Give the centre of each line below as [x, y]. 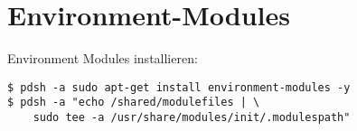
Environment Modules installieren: [103, 58]
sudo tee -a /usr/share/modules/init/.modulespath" [192, 118]
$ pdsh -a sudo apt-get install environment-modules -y [179, 87]
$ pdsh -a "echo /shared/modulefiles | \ [134, 103]
